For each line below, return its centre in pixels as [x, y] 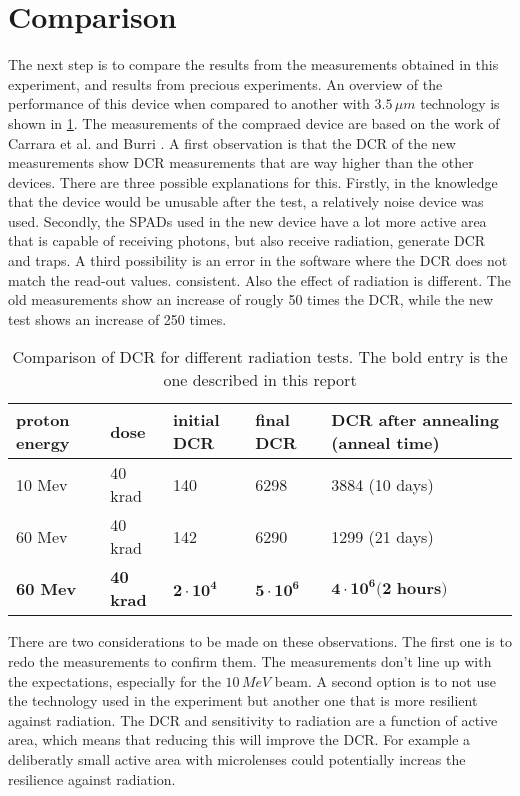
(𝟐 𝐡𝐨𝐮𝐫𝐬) [412, 588]
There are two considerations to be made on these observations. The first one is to [260, 641]
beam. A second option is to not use [385, 680]
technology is [460, 103]
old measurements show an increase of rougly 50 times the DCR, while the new [250, 299]
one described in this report [260, 380]
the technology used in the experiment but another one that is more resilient [243, 700]
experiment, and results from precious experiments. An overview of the [225, 83]
